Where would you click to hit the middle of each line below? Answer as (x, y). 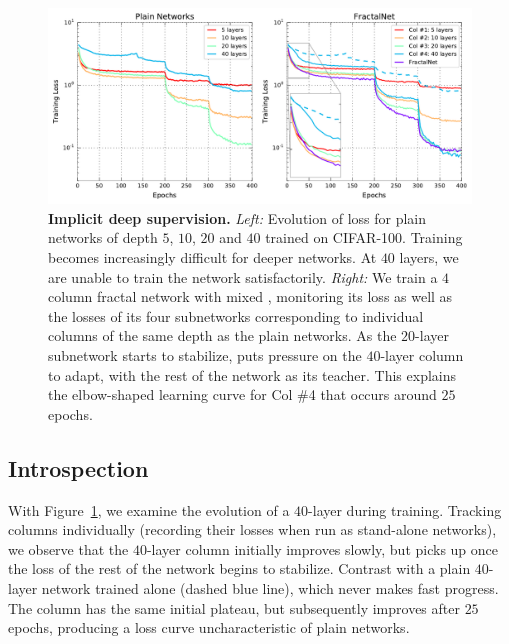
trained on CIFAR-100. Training (364, 237)
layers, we (429, 257)
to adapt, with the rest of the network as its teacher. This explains (252, 374)
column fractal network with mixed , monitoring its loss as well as (250, 296)
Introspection (78, 467)
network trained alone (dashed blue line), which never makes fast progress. (270, 587)
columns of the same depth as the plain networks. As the (222, 335)
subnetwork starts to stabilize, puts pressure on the (205, 355)
